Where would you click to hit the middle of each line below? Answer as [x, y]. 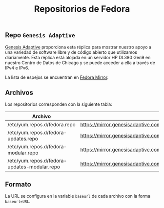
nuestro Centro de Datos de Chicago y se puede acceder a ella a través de [80, 63]
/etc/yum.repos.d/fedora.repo [41, 125]
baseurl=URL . [18, 201]
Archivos [19, 92]
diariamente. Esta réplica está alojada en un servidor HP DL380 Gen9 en [78, 57]
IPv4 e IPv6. [17, 68]
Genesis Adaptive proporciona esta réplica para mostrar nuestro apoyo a [78, 47]
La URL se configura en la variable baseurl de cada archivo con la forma [78, 196]
